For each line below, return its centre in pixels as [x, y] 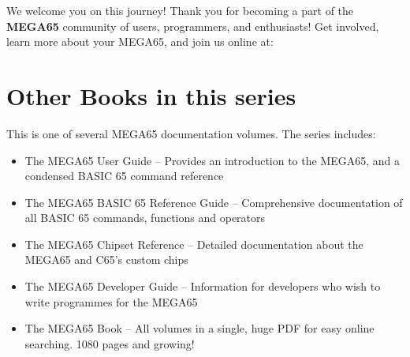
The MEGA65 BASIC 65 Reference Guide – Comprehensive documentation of [214, 202]
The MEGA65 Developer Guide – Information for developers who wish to [203, 286]
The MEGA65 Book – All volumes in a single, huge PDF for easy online [199, 328]
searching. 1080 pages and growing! [110, 343]
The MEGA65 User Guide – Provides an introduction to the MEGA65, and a [212, 160]
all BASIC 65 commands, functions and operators [145, 218]
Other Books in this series [151, 95]
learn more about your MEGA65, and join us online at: [140, 41]
